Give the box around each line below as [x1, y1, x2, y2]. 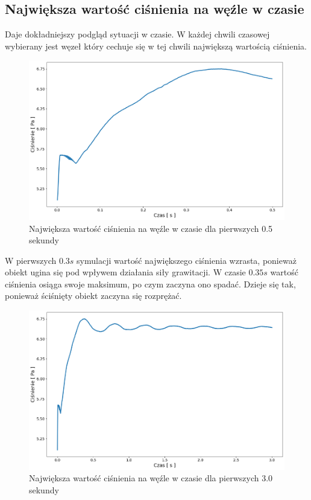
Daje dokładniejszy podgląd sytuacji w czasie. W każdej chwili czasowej [5, 28, 270, 40]
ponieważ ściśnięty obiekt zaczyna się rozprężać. [5, 289, 182, 302]
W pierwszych [5, 254, 57, 266]
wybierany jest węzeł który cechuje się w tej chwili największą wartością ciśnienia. [5, 39, 307, 52]
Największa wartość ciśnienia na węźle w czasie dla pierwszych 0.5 [29, 222, 273, 234]
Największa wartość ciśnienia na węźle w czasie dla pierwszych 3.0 [29, 472, 273, 484]
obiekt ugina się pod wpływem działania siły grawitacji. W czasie [5, 266, 246, 278]
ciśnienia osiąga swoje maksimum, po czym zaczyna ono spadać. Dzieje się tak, [5, 277, 296, 290]
